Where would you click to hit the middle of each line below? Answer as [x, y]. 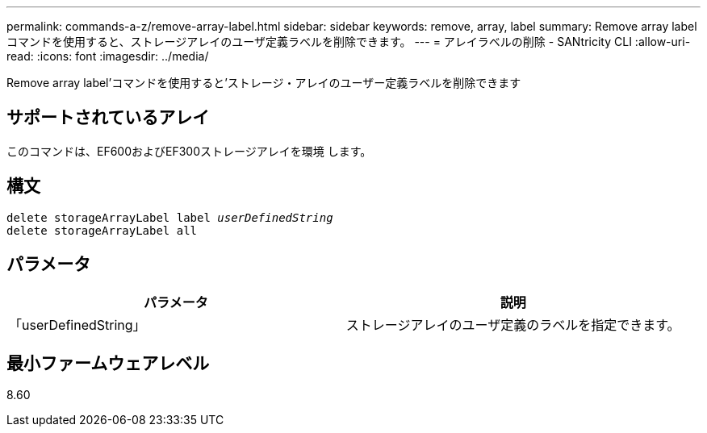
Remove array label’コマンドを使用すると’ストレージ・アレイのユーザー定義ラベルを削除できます [264, 83]
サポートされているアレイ [108, 118]
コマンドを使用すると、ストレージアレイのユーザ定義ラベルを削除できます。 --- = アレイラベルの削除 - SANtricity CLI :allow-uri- [349, 42]
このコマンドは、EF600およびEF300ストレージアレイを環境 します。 [189, 151]
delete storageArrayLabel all [102, 230]
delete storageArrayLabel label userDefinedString [170, 217]
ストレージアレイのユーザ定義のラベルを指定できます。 [513, 325]
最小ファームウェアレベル [108, 363]
